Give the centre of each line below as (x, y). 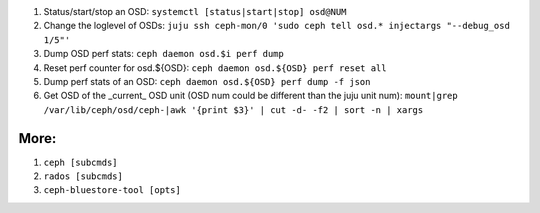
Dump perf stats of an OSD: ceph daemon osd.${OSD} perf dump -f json (207, 81)
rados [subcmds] (83, 176)
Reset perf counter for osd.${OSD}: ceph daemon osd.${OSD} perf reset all (215, 67)
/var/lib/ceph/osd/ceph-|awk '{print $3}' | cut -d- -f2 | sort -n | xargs (233, 109)
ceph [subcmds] (81, 162)
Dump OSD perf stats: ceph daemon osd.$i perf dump (163, 54)
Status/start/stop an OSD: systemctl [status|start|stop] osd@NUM (195, 11)
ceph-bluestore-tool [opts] (112, 190)
